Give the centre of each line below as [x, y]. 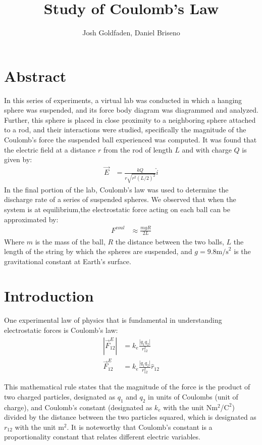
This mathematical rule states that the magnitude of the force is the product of [127, 387]
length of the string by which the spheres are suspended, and [98, 251]
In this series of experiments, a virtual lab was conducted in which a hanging [123, 100]
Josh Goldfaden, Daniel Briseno [131, 33]
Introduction [49, 296]
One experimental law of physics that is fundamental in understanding [113, 320]
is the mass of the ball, [70, 241]
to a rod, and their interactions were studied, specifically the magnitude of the [125, 130]
